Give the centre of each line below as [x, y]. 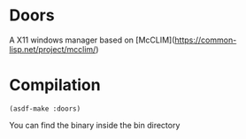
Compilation [55, 85]
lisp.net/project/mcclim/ [53, 49]
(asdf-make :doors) [45, 108]
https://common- [206, 40]
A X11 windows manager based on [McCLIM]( [92, 40]
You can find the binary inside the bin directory [95, 125]
